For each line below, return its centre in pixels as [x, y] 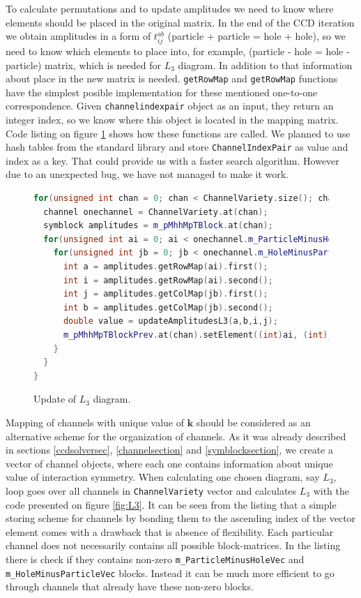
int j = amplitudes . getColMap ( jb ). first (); [166, 294]
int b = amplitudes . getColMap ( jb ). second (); [168, 307]
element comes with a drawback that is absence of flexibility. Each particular [170, 531]
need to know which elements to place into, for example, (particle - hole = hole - [178, 51]
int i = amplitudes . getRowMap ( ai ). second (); [168, 280]
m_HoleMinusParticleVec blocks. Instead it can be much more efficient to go [170, 573]
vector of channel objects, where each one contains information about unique [169, 463]
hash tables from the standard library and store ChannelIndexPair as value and [177, 147]
